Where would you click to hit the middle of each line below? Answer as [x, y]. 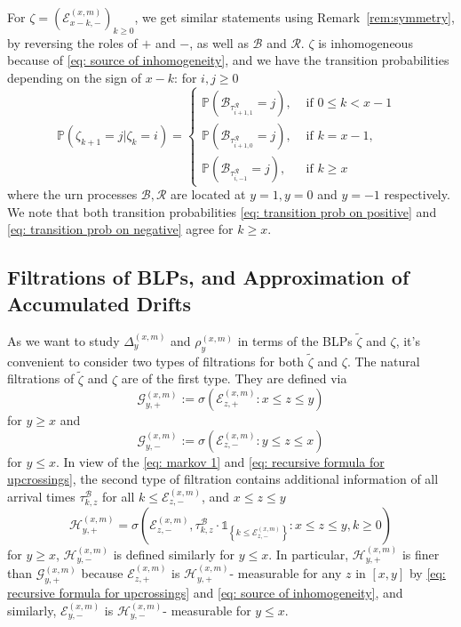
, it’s [408, 340]
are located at [208, 194]
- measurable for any [286, 573]
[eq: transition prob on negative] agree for [120, 229]
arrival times [41, 496]
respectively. [417, 194]
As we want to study [64, 340]
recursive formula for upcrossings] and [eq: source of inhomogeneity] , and [205, 592]
